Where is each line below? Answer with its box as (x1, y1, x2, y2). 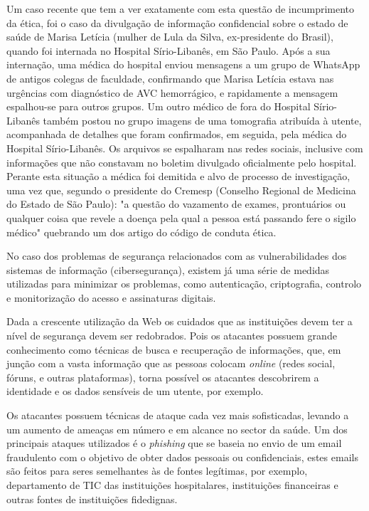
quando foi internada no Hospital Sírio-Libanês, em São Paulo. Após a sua (6, 43, 331, 58)
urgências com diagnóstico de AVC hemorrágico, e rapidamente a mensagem (6, 85, 338, 100)
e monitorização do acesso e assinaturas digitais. (6, 290, 216, 305)
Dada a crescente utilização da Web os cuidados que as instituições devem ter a (6, 314, 353, 329)
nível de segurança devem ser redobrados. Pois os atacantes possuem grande (6, 328, 337, 343)
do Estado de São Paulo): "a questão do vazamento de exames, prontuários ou (6, 196, 346, 211)
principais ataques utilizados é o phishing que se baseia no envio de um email (6, 436, 342, 451)
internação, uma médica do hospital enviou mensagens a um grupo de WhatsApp (6, 57, 360, 72)
